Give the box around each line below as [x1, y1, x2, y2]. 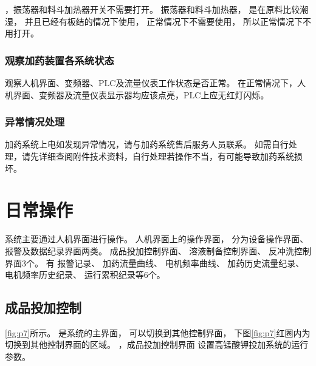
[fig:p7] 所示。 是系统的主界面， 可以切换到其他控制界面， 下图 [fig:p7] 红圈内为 [5, 326, 311, 339]
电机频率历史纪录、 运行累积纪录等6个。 [5, 268, 165, 281]
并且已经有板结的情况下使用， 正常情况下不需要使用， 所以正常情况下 [24, 15, 303, 27]
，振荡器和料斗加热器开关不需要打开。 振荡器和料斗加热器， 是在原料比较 [5, 3, 300, 15]
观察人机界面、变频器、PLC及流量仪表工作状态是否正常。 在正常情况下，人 [5, 76, 306, 89]
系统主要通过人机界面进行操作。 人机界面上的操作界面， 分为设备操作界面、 [5, 232, 309, 245]
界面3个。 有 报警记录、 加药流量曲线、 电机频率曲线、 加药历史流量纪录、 [5, 256, 304, 269]
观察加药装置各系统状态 [5, 52, 114, 67]
